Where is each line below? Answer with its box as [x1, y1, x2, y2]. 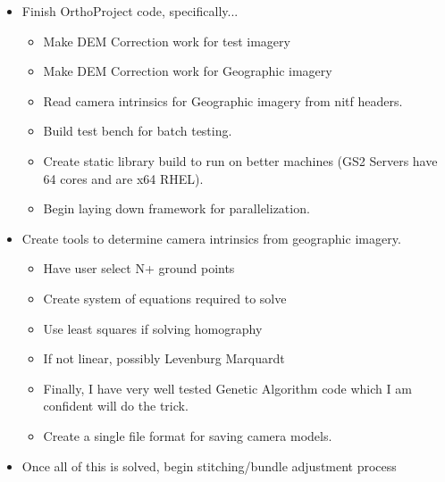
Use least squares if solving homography [43, 319, 263, 337]
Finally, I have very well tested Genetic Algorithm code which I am [43, 378, 412, 397]
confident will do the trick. [43, 396, 189, 415]
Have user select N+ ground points [43, 259, 235, 278]
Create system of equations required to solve [43, 288, 287, 307]
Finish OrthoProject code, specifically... [21, 2, 239, 20]
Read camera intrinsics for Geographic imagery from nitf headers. [43, 91, 403, 110]
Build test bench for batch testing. [43, 121, 232, 140]
